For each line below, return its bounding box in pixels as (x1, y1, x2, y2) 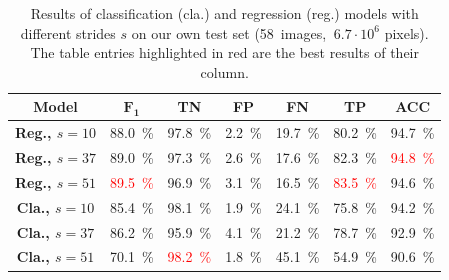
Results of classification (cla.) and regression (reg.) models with (30, 3, 419, 23)
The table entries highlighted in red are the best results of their (30, 42, 420, 63)
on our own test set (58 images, (131, 22, 327, 43)
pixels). (384, 22, 429, 43)
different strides (20, 22, 116, 43)
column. (200, 61, 249, 82)
